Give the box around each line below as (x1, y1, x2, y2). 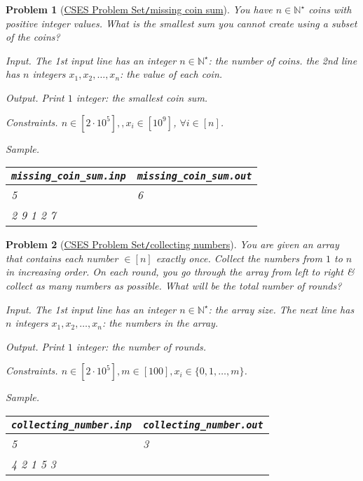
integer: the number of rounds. (76, 339, 206, 353)
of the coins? (6, 29, 60, 44)
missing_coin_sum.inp (11, 170, 126, 182)
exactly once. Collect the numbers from (156, 250, 322, 265)
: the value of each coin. (120, 67, 223, 81)
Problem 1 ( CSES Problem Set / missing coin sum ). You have (6, 2, 273, 16)
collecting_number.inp (11, 419, 132, 431)
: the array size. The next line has (208, 302, 355, 316)
